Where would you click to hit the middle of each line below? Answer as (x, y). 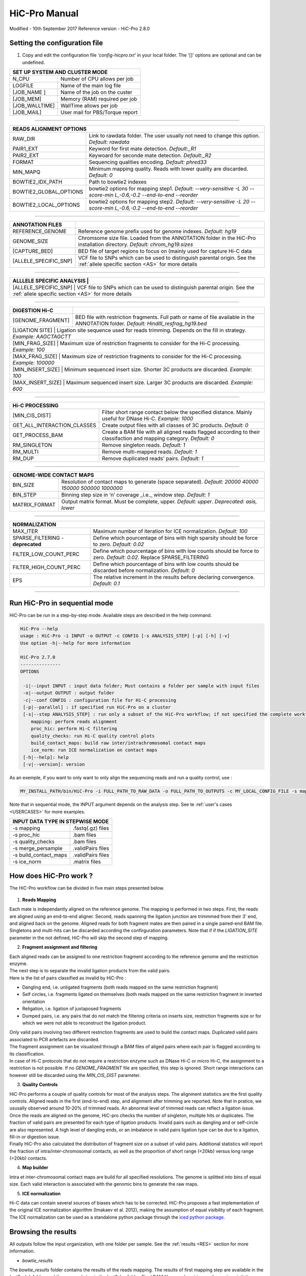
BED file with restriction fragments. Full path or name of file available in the (165, 317)
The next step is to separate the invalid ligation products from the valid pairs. (90, 971)
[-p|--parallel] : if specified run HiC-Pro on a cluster (97, 707)
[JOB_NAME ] (29, 92)
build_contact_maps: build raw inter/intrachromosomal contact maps (118, 743)
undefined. (34, 62)
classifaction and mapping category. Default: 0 (158, 438)
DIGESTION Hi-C (33, 310)
